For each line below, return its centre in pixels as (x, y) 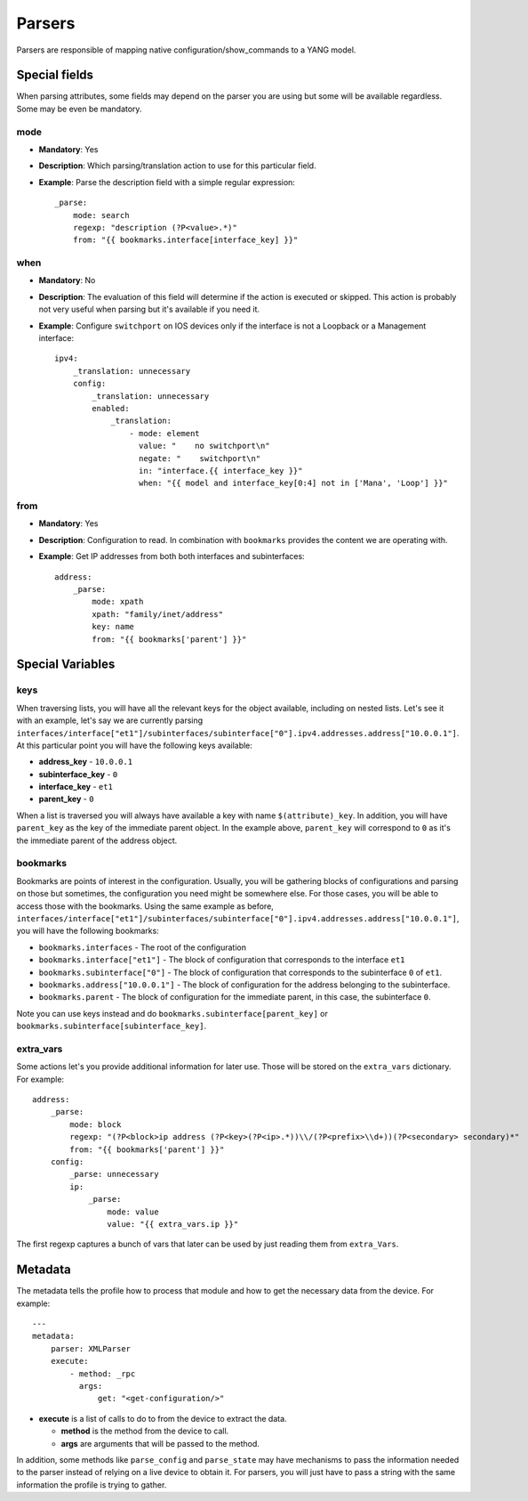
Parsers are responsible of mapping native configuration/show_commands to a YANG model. (186, 50)
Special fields (55, 75)
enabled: (111, 408)
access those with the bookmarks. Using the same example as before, (145, 906)
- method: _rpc (103, 1374)
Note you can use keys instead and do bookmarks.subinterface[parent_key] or (172, 1013)
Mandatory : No (67, 280)
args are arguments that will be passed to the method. (160, 1443)
